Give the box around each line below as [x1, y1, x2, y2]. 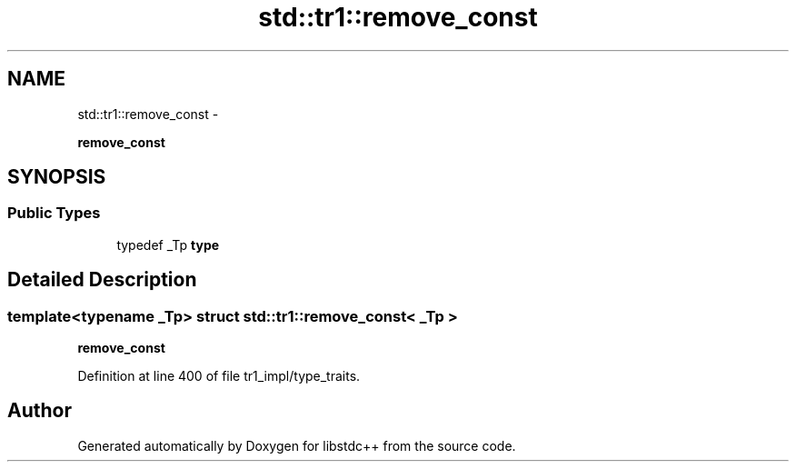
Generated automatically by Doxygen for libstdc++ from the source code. [77, 437, 516, 454]
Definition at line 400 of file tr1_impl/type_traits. [77, 368, 361, 384]
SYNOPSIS [7, 165, 106, 189]
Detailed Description [7, 268, 197, 292]
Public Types [7, 204, 101, 223]
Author [7, 399, 72, 423]
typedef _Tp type [116, 236, 220, 253]
